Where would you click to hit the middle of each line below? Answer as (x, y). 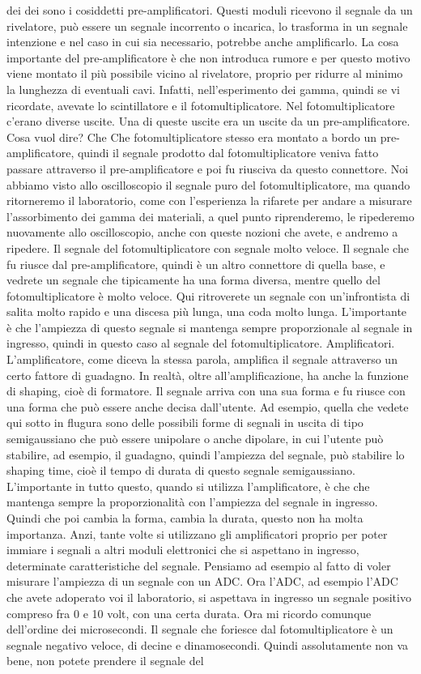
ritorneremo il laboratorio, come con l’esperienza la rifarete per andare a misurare (209, 200)
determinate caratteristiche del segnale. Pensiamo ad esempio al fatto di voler (199, 565)
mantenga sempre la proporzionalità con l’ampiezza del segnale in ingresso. (192, 502)
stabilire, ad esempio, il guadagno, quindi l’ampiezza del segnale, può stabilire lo (206, 454)
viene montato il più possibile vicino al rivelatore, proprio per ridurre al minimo (205, 73)
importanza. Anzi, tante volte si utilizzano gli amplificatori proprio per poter (197, 533)
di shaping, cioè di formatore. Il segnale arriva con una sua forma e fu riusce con (206, 391)
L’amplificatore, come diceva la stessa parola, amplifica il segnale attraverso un (202, 359)
